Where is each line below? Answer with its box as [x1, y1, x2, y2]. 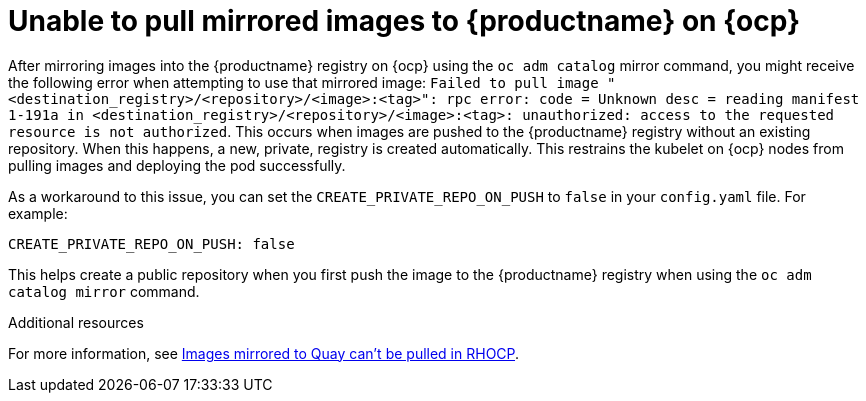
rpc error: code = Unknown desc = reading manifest [446, 90, 860, 107]
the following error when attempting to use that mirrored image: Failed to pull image [8, 73, 599, 91]
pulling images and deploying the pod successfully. [8, 156, 346, 174]
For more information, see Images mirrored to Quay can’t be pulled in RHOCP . [8, 344, 520, 362]
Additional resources [8, 313, 144, 331]
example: [8, 204, 68, 222]
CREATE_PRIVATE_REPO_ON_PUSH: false [8, 235, 295, 252]
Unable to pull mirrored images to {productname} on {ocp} [8, 4, 801, 38]
